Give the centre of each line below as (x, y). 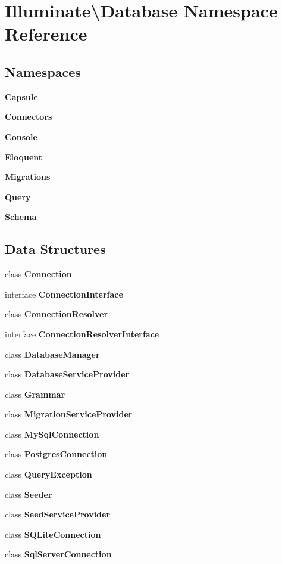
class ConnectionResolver (57, 314)
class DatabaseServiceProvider (67, 374)
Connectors (29, 117)
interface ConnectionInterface (64, 294)
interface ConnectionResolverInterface (82, 334)
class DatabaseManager (52, 354)
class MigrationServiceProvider (69, 414)
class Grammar (35, 394)
